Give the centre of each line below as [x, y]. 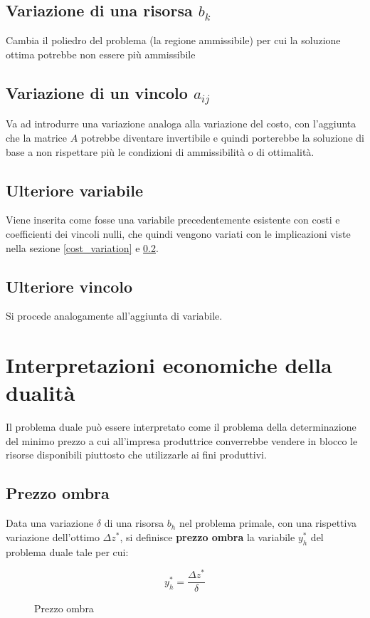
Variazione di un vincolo [97, 92]
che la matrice [36, 137]
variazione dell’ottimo [53, 536]
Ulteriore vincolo [69, 286]
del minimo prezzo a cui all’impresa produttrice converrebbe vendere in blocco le [182, 440]
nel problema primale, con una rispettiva [268, 523]
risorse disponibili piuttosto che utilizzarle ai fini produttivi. [136, 455]
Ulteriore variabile [74, 190]
